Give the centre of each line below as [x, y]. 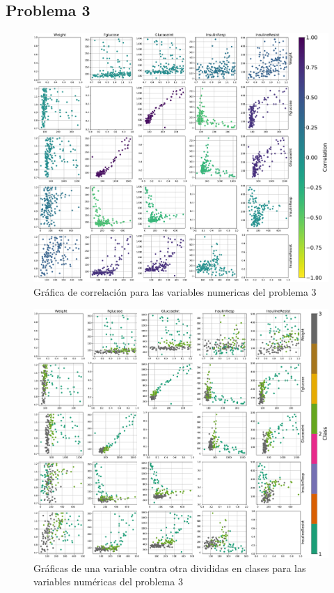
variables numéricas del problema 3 [108, 581]
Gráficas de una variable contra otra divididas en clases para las [170, 568]
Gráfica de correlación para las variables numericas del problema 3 [175, 292]
